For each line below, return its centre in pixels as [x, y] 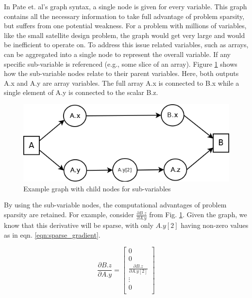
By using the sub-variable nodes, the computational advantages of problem [115, 205]
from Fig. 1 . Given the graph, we [198, 214]
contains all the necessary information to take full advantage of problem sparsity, [124, 16]
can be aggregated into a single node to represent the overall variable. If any [117, 54]
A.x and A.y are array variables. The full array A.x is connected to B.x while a [122, 83]
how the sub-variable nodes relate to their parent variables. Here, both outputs [121, 73]
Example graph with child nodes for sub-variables [97, 188]
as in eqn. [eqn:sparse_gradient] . [52, 234]
